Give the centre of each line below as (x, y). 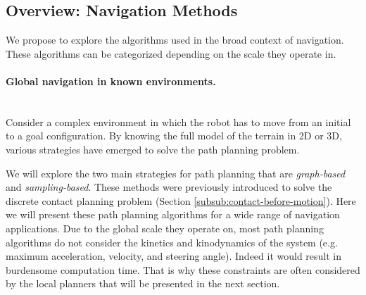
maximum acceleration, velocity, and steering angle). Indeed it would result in (174, 256)
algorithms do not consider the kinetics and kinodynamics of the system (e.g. (172, 242)
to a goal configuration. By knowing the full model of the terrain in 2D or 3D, (174, 136)
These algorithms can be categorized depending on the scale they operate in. (171, 53)
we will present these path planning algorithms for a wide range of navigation (173, 214)
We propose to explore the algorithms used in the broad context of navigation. (175, 40)
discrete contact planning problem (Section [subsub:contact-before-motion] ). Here (181, 200)
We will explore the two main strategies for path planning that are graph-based (176, 173)
